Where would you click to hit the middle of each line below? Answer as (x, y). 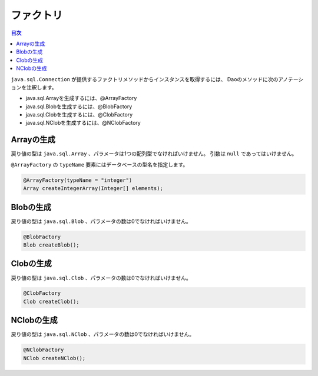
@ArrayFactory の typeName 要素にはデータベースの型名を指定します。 (100, 164)
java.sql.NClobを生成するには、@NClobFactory (83, 123)
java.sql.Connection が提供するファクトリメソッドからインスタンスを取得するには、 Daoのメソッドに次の (145, 79)
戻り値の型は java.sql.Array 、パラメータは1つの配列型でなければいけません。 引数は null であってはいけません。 (154, 154)
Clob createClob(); (51, 301)
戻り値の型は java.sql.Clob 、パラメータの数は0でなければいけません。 (101, 278)
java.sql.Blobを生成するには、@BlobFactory (79, 107)
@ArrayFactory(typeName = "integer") (78, 180)
